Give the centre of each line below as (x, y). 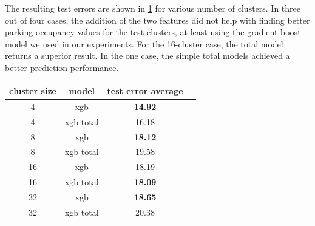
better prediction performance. (62, 67)
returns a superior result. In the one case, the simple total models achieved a (147, 56)
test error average (145, 91)
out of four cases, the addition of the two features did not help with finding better (157, 20)
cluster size (33, 91)
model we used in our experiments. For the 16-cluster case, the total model (144, 43)
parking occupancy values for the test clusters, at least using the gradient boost (153, 32)
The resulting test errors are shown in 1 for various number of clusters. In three (153, 8)
